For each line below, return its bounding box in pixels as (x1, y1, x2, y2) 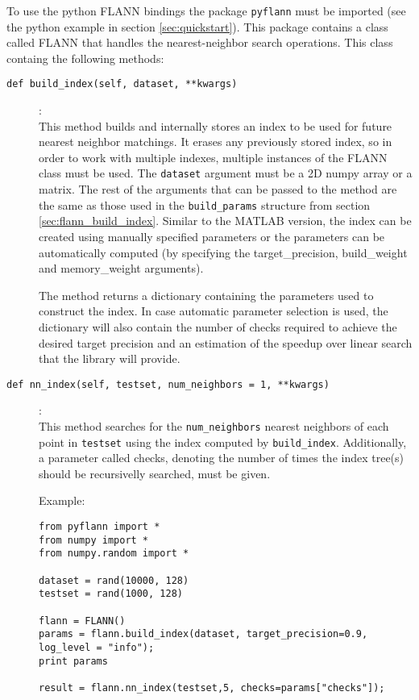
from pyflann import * (39, 521, 160, 533)
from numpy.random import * (39, 548, 189, 560)
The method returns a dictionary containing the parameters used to (39, 286, 374, 303)
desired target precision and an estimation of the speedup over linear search (39, 334, 413, 351)
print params (39, 655, 108, 667)
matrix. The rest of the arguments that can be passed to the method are (39, 181, 397, 198)
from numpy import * (39, 534, 149, 546)
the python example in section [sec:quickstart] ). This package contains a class (6, 18, 388, 35)
